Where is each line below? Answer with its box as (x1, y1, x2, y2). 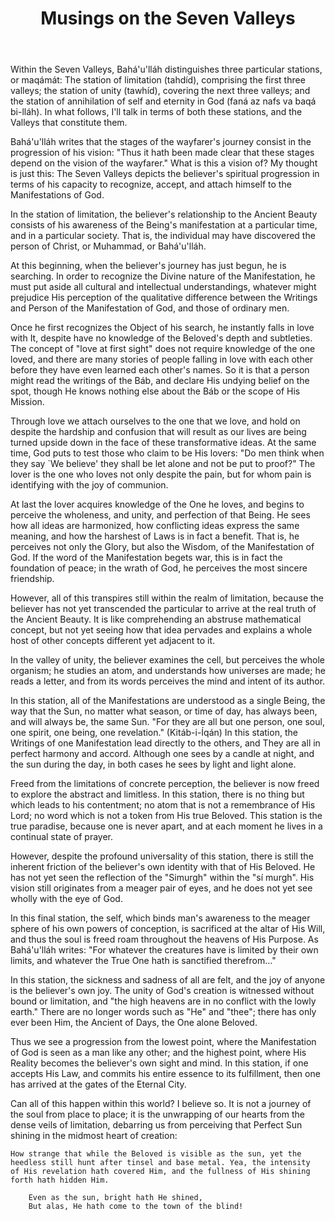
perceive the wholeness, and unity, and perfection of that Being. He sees (10, 509, 311, 521)
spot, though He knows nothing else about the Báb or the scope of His (10, 385, 301, 397)
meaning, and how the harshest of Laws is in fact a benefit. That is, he (10, 530, 300, 542)
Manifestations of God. (10, 189, 105, 201)
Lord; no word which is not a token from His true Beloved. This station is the (10, 810, 323, 822)
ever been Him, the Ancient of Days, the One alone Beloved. (10, 1017, 258, 1029)
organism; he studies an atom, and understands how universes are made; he (10, 665, 326, 677)
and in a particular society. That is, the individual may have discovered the (10, 230, 316, 242)
